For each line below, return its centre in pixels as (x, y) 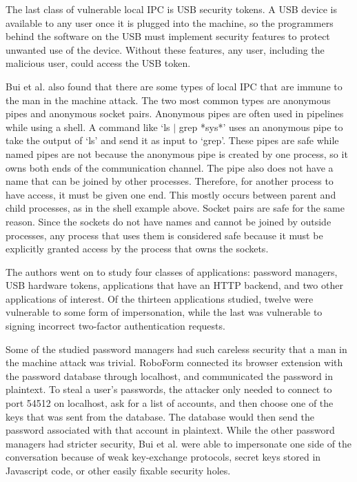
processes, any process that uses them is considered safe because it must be (164, 235)
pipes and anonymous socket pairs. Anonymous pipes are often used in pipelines (175, 113)
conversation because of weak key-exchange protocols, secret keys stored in (163, 457)
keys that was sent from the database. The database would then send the (160, 416)
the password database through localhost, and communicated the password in (170, 375)
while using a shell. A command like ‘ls (88, 127)
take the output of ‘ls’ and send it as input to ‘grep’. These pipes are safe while (172, 140)
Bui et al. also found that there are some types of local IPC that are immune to (174, 86)
